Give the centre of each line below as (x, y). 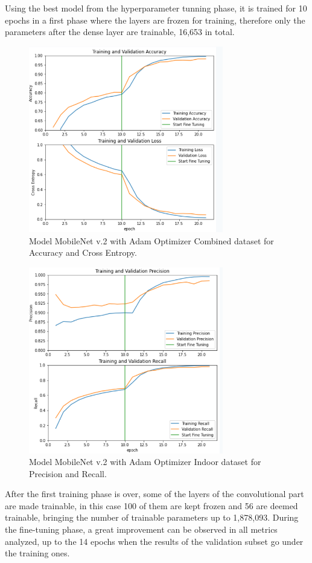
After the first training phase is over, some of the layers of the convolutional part (154, 494)
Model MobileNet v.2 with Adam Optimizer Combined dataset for (151, 240)
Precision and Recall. (68, 473)
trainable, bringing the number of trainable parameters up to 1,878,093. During (152, 517)
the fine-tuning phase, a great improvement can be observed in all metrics (141, 529)
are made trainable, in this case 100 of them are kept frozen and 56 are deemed (151, 505)
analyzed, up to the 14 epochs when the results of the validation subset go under (154, 541)
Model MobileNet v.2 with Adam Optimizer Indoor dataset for (145, 462)
